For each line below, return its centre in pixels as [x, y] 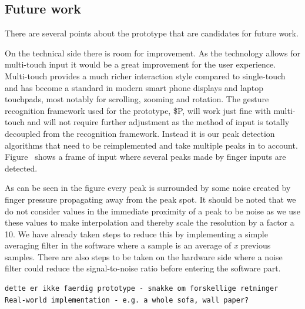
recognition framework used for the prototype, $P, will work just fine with [138, 110]
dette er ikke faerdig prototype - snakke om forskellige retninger [142, 289]
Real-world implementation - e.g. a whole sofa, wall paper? [127, 300]
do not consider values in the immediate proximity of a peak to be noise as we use [152, 211]
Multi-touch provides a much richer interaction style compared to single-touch [145, 75]
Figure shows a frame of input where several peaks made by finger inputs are [145, 157]
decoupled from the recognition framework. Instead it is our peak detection [140, 133]
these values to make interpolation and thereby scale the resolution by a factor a [150, 222]
